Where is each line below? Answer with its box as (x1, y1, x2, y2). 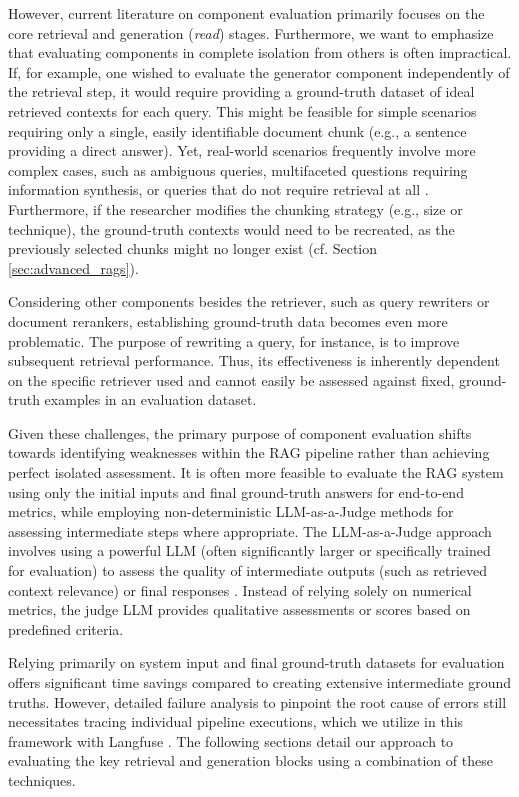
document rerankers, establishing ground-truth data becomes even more (8, 310, 448, 331)
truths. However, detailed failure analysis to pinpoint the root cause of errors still (8, 691, 507, 712)
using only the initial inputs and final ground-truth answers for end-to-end (8, 481, 464, 502)
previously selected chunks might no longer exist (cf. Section (8, 238, 378, 259)
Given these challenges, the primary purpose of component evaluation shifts (8, 422, 472, 443)
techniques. (8, 769, 76, 790)
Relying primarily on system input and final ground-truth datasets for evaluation (8, 652, 505, 673)
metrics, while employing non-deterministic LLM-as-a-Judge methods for (8, 501, 454, 522)
